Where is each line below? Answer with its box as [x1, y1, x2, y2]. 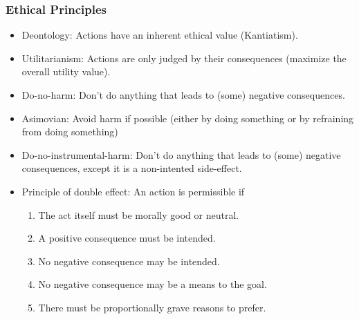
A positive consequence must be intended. [38, 231, 216, 245]
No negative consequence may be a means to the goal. [38, 277, 267, 291]
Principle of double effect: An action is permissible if [21, 184, 245, 198]
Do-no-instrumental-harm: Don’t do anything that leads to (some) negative [21, 147, 341, 162]
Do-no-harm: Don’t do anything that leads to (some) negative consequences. [21, 88, 345, 101]
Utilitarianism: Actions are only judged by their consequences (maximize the [21, 50, 347, 65]
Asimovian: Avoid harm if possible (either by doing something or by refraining [21, 110, 354, 125]
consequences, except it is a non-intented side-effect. [21, 161, 242, 175]
